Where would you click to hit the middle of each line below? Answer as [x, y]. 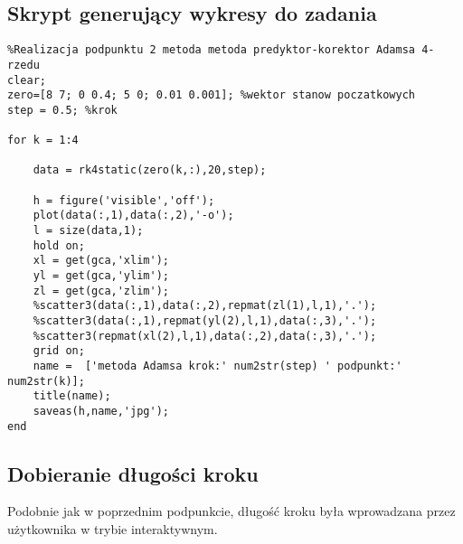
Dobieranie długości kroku [133, 473]
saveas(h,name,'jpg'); [101, 411]
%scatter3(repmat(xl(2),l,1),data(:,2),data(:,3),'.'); [205, 336]
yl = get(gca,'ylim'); [101, 276]
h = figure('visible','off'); [124, 200]
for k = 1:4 [43, 141]
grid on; [59, 351]
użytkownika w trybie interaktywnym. [113, 529]
